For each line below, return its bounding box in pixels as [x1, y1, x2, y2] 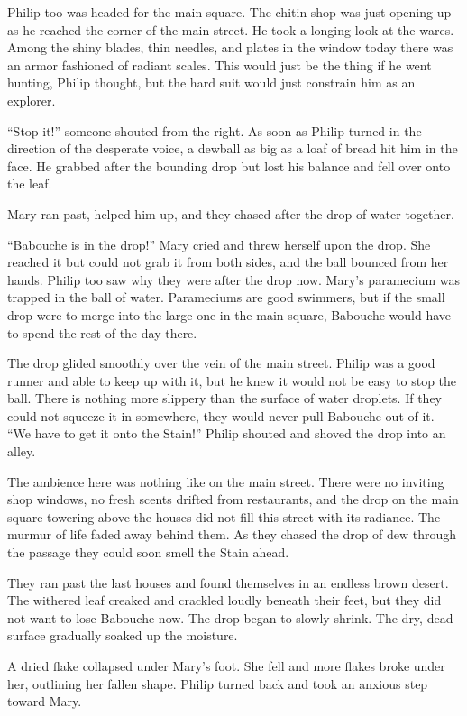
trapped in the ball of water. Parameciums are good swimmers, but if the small [7, 288, 445, 307]
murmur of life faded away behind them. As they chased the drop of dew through [7, 525, 457, 544]
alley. [7, 442, 36, 461]
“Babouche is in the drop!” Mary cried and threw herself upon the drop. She [7, 234, 431, 253]
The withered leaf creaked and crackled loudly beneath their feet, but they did [7, 591, 442, 610]
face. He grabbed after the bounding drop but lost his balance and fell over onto [7, 156, 451, 175]
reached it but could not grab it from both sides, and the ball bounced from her [7, 252, 449, 271]
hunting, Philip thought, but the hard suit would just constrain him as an [7, 73, 416, 92]
